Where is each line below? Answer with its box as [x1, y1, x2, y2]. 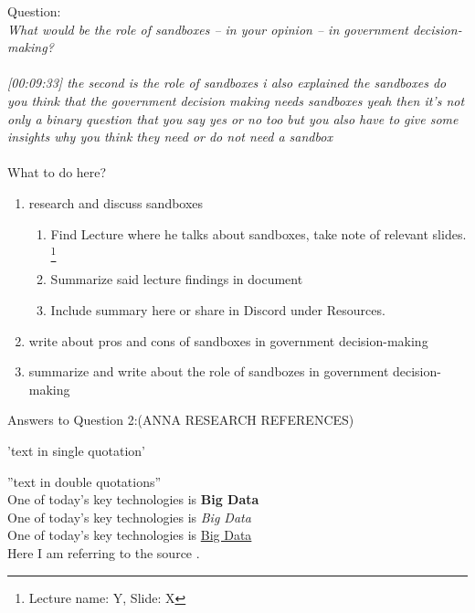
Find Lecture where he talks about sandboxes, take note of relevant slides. [50, 224, 467, 243]
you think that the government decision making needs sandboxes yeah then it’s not [7, 90, 465, 110]
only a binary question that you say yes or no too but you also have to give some [7, 109, 459, 128]
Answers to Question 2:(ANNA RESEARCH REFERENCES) [7, 410, 354, 429]
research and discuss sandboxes [28, 193, 204, 212]
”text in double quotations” [7, 471, 162, 491]
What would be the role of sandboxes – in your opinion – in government [7, 19, 408, 38]
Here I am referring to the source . [7, 543, 200, 562]
